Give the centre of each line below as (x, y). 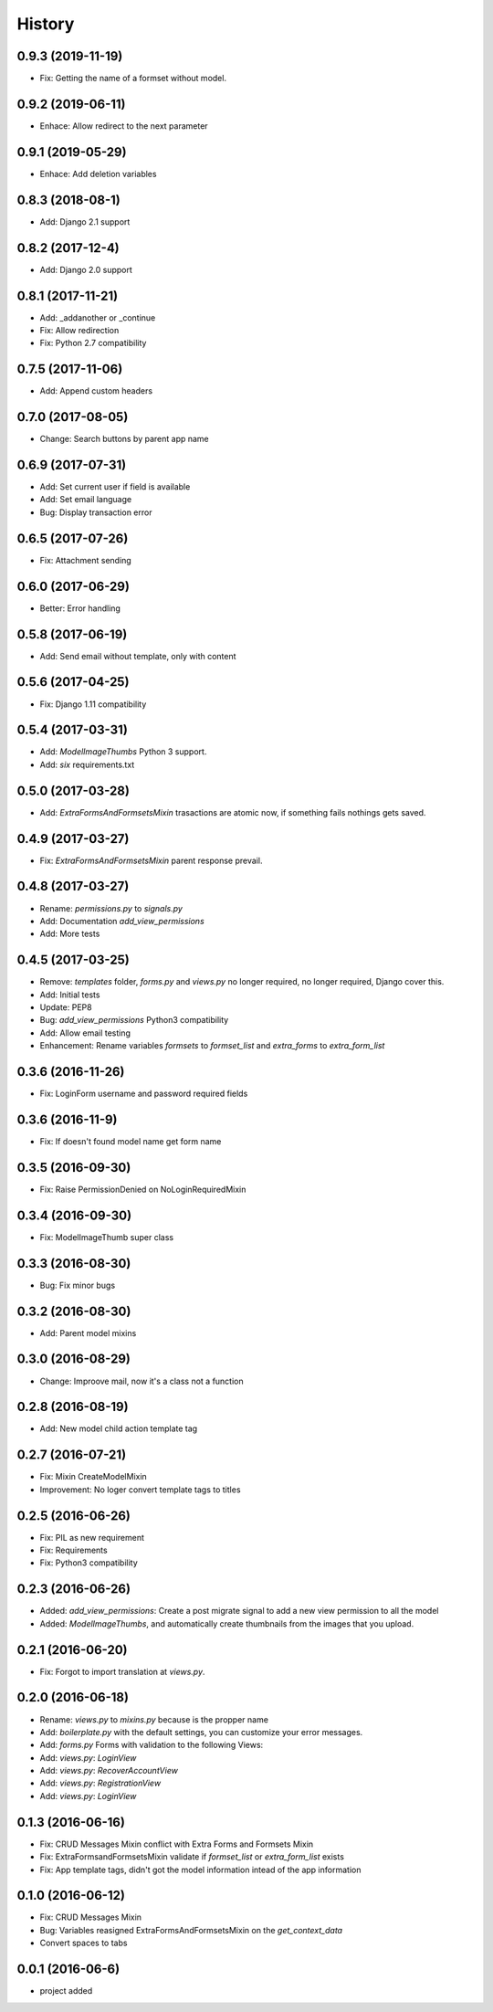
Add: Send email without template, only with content (138, 656)
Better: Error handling (80, 608)
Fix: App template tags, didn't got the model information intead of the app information (200, 1870)
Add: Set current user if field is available (115, 487)
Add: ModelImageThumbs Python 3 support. (123, 752)
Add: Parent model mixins (88, 1333)
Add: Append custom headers (96, 391)
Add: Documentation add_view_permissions (122, 921)
